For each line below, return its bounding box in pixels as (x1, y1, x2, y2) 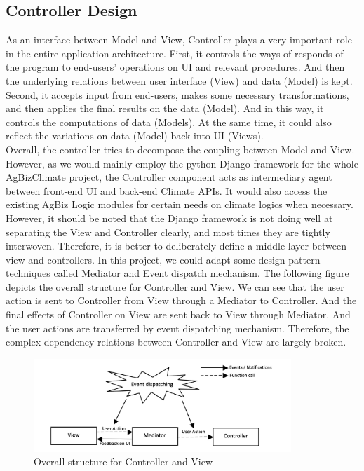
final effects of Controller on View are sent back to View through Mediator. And (6, 307, 351, 322)
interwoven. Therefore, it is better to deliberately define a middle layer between (6, 238, 347, 253)
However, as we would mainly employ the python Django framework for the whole (6, 156, 358, 170)
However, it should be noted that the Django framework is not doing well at (6, 210, 333, 225)
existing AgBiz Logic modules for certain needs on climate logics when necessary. (6, 197, 353, 212)
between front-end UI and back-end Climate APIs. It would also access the (6, 183, 328, 198)
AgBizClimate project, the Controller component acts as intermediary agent (6, 170, 332, 184)
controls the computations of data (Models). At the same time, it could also (6, 114, 332, 129)
